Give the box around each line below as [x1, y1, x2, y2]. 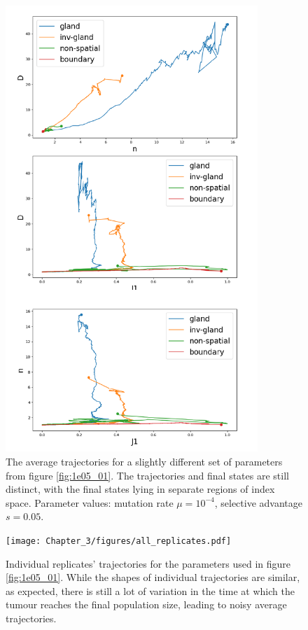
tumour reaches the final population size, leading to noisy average [6, 597, 287, 612]
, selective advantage [214, 495, 302, 510]
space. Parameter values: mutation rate [6, 495, 174, 510]
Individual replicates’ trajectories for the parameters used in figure [6, 556, 290, 570]
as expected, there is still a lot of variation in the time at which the [6, 583, 295, 598]
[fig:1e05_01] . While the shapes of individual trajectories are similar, [6, 570, 300, 584]
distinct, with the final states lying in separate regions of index [6, 482, 275, 496]
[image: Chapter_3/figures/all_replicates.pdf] [6, 535, 232, 546]
